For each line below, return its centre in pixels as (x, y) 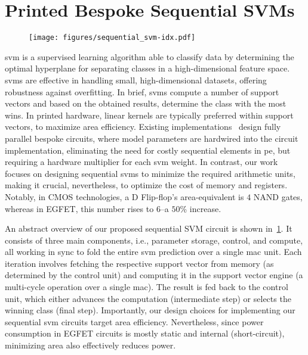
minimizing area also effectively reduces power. (90, 345)
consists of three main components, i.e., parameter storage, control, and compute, (154, 240)
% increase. (201, 208)
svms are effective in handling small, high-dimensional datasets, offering (136, 80)
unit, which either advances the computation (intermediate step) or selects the (148, 298)
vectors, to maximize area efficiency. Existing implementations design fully (143, 127)
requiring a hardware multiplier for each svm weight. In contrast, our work (141, 162)
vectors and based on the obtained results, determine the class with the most (146, 103)
